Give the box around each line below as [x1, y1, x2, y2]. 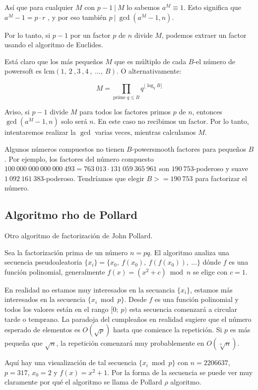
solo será [61, 116, 87, 126]
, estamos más [190, 284, 233, 294]
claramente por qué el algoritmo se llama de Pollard [4, 377, 162, 387]
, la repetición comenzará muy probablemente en [56, 338, 204, 348]
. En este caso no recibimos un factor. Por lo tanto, [93, 116, 249, 126]
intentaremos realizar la [4, 127, 76, 137]
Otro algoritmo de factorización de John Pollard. [4, 230, 153, 241]
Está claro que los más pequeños [4, 56, 103, 66]
